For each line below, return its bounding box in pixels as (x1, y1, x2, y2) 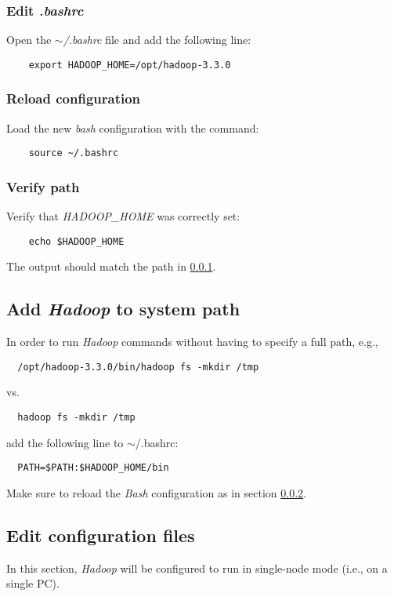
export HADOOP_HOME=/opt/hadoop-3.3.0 (28, 59, 231, 71)
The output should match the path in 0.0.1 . (6, 258, 216, 275)
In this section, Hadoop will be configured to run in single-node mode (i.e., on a (6, 559, 388, 576)
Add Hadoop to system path (6, 297, 240, 321)
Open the (6, 31, 52, 48)
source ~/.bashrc (28, 147, 119, 159)
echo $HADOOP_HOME (28, 235, 125, 247)
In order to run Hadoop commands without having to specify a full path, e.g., (6, 333, 378, 350)
